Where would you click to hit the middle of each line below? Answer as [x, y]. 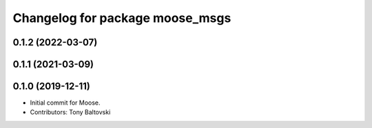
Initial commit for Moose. [65, 103]
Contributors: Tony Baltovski [70, 112]
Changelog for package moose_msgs [122, 18]
